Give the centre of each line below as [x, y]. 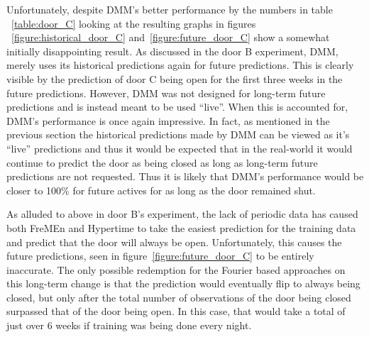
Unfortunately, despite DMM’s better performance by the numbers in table [170, 9]
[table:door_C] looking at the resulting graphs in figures [134, 23]
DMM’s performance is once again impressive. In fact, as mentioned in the [168, 120]
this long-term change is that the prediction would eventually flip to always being [183, 283]
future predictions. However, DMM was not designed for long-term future [166, 93]
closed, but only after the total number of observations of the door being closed [179, 297]
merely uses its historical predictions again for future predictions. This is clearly [180, 65]
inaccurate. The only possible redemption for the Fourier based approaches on [176, 269]
